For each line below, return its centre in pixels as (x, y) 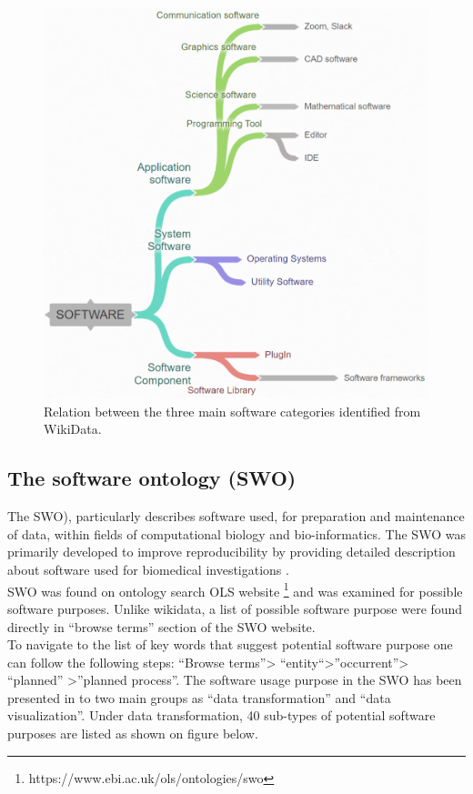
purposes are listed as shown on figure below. (133, 734)
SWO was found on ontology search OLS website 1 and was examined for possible (235, 589)
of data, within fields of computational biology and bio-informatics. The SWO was (236, 533)
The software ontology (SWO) (152, 478)
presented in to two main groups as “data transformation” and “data (199, 697)
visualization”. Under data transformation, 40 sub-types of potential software (221, 715)
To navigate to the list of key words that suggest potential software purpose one (230, 644)
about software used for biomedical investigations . (148, 570)
